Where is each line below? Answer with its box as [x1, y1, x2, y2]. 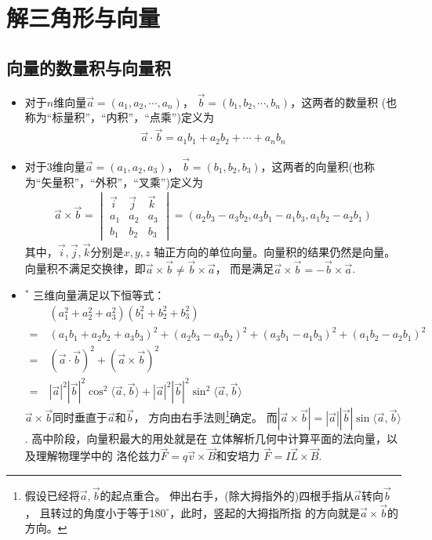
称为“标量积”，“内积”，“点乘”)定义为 [24, 109, 214, 125]
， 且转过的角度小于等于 [24, 504, 150, 520]
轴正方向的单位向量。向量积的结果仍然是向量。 [154, 243, 396, 259]
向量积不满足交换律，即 [24, 260, 146, 277]
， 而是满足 [215, 260, 274, 277]
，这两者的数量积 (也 [290, 93, 398, 110]
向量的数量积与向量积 [6, 55, 171, 79]
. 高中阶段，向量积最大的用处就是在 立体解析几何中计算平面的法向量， [24, 430, 387, 447]
